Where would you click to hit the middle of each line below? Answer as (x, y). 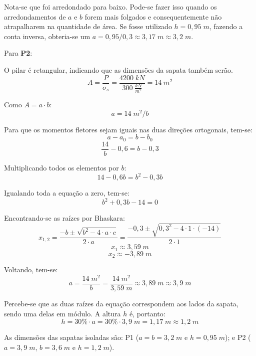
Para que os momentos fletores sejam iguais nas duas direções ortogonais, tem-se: (128, 129)
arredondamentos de (35, 16)
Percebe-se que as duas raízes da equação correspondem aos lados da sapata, (121, 303)
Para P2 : (18, 53)
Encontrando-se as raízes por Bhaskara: (64, 218)
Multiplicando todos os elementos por (61, 167)
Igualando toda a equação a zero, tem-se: (67, 193)
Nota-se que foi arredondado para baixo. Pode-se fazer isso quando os (110, 7)
